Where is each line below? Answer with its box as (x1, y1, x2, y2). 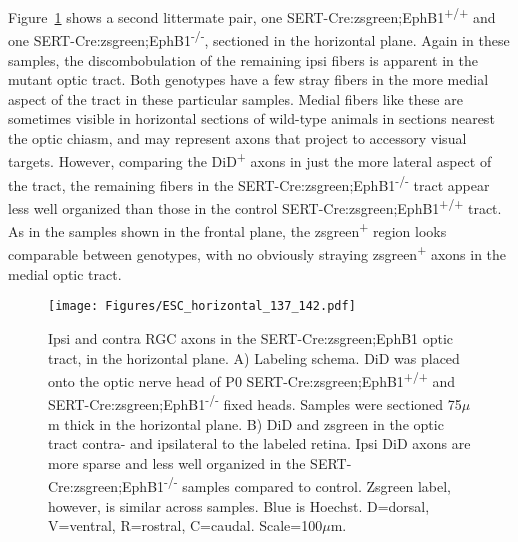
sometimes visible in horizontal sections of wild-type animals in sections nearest (8, 108, 495, 129)
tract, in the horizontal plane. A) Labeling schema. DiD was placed (48, 347, 460, 368)
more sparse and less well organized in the (48, 452, 306, 473)
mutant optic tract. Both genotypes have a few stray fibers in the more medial (8, 69, 489, 90)
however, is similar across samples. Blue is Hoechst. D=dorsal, (48, 495, 430, 516)
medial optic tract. (8, 263, 122, 284)
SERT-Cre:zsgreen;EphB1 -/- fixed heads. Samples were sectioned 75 (48, 391, 462, 415)
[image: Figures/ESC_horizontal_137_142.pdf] (48, 299, 356, 314)
